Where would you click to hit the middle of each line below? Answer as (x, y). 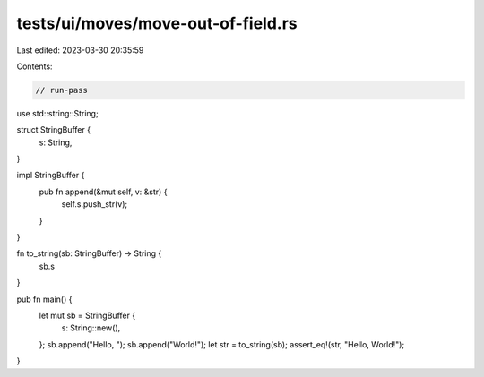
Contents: (35, 66)
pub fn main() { (44, 299)
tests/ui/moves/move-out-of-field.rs (157, 23)
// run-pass (62, 90)
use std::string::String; (57, 113)
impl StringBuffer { (51, 176)
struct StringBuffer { (54, 130)
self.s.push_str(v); (95, 204)
